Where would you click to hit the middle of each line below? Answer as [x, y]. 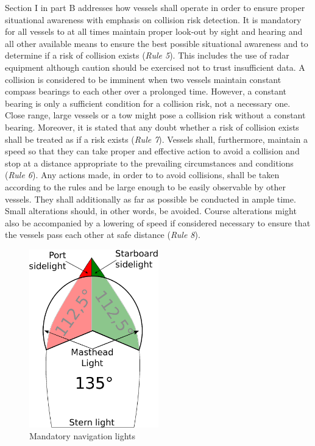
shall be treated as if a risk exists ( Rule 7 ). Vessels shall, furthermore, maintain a [156, 139]
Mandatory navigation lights [82, 436]
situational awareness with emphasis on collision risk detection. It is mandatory [153, 19]
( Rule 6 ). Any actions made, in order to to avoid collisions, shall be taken [142, 175]
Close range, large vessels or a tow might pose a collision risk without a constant [155, 115]
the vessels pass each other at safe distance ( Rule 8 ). [103, 235]
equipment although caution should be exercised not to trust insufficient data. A [155, 67]
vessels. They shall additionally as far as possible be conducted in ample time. [150, 199]
